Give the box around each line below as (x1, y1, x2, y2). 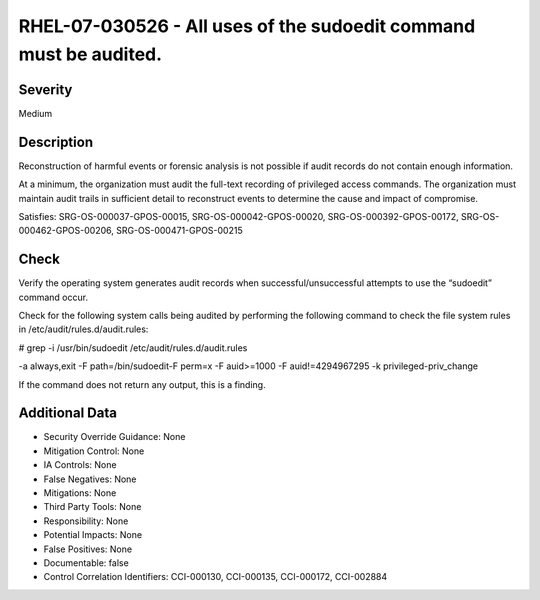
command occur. (18, 291, 89, 303)
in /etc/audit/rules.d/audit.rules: (18, 323, 149, 335)
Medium (18, 107, 53, 119)
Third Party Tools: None (43, 501, 142, 513)
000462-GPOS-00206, (18, 225, 114, 237)
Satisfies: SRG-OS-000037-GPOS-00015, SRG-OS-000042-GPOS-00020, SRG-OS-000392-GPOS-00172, (18, 210, 459, 222)
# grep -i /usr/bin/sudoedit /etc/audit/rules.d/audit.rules (18, 341, 248, 354)
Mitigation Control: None (43, 445, 145, 457)
